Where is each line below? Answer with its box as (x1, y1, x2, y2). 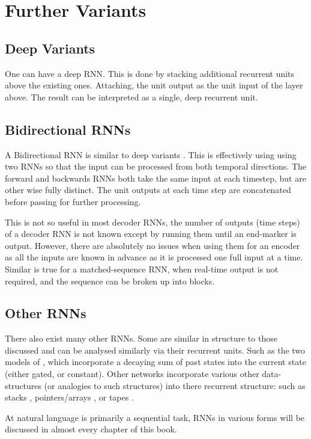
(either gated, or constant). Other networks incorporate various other (5, 367, 259, 380)
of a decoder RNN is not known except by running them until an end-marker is (5, 227, 297, 240)
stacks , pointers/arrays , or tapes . (5, 391, 134, 404)
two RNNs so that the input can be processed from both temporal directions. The (5, 160, 306, 173)
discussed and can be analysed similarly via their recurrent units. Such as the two (5, 343, 306, 356)
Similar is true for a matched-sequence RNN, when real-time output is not (5, 262, 279, 275)
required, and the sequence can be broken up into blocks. (5, 274, 215, 287)
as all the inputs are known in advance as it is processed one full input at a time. (5, 251, 303, 263)
